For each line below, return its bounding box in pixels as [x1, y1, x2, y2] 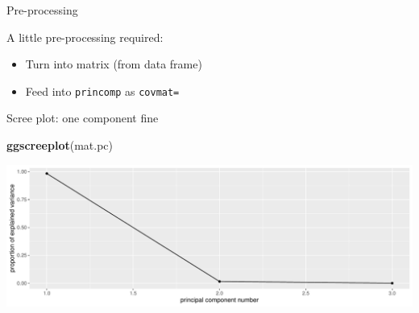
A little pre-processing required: [6, 28, 164, 45]
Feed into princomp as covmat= [25, 82, 180, 99]
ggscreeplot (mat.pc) [6, 137, 114, 154]
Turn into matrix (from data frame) [25, 56, 202, 72]
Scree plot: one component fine [6, 109, 159, 126]
